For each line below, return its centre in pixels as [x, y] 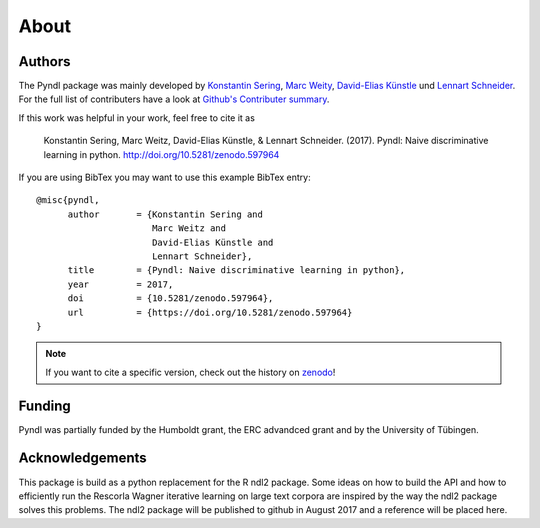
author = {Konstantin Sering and [165, 214]
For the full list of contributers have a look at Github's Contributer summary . [174, 99]
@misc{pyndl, [68, 200]
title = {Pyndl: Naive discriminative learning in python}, [236, 270]
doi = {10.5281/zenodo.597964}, [170, 298]
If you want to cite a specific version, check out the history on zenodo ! [190, 372]
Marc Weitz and [189, 228]
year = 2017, [120, 284]
